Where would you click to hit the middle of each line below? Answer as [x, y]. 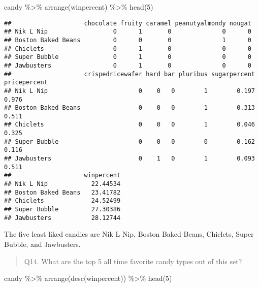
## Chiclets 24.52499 [62, 201]
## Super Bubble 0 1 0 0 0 [128, 57]
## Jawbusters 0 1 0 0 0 [128, 65]
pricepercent [26, 83]
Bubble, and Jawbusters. [42, 244]
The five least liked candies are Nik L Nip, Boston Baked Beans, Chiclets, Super [129, 234]
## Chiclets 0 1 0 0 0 [128, 49]
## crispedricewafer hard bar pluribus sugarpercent [129, 74]
